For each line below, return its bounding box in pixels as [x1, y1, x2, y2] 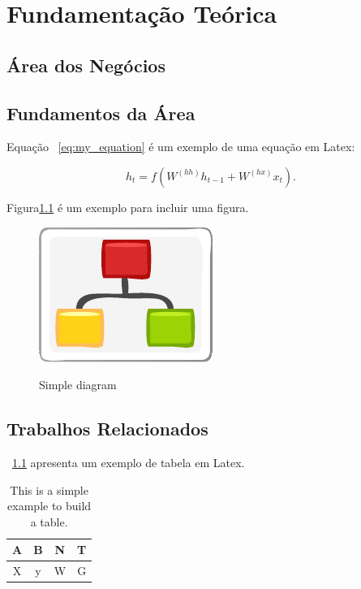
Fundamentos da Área [6, 100, 196, 125]
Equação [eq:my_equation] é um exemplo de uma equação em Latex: [6, 138, 355, 155]
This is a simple [10, 481, 88, 498]
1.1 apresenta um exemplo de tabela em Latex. [12, 453, 245, 470]
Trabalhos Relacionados [6, 416, 208, 441]
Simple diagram [39, 376, 117, 393]
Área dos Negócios [6, 52, 165, 77]
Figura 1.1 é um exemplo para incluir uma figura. [6, 198, 249, 215]
